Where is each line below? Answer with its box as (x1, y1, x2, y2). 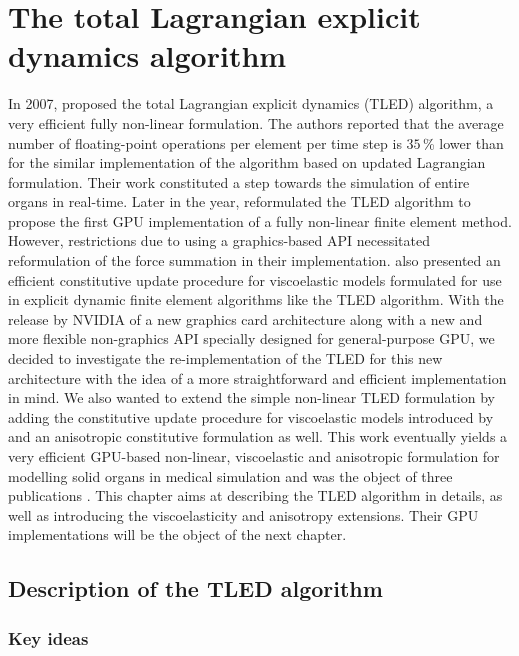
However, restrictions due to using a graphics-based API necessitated (8, 230, 431, 251)
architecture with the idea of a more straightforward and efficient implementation (8, 367, 507, 388)
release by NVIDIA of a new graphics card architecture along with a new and (8, 308, 483, 329)
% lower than (422, 132, 504, 153)
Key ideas (8, 625, 89, 650)
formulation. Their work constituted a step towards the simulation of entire (8, 171, 470, 192)
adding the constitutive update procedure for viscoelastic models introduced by (8, 406, 494, 427)
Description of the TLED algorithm (8, 573, 383, 604)
